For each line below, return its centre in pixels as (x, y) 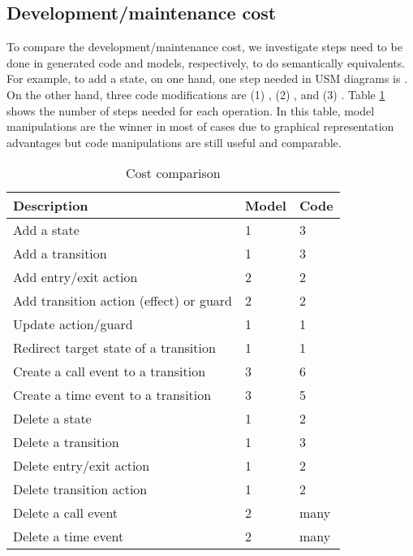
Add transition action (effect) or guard (123, 301)
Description (51, 206)
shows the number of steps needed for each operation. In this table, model (191, 110)
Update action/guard (73, 324)
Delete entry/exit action (82, 466)
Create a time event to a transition (112, 395)
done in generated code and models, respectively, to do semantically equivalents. (206, 62)
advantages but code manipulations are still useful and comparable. (174, 142)
